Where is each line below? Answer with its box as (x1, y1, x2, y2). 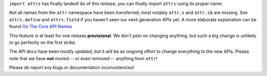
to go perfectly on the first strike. (9, 39, 77, 45)
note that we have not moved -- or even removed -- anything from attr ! (9, 55, 158, 61)
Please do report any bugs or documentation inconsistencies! (9, 65, 134, 71)
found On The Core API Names (9, 24, 72, 30)
